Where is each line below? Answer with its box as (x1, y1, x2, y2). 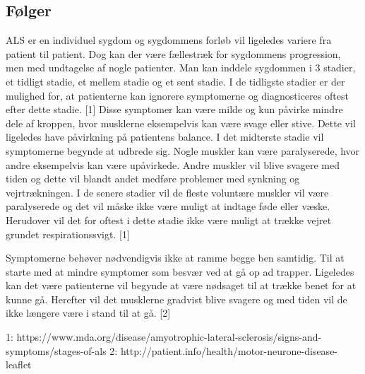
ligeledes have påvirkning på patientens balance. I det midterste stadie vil (6, 129, 324, 144)
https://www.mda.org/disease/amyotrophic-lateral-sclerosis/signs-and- (16, 329, 322, 344)
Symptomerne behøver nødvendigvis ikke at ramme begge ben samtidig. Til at (6, 250, 345, 265)
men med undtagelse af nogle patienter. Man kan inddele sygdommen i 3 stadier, (6, 60, 356, 75)
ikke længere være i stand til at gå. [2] (6, 305, 171, 320)
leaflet (6, 357, 32, 372)
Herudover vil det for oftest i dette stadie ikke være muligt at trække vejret (6, 212, 332, 227)
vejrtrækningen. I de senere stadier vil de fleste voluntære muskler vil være (6, 185, 329, 199)
